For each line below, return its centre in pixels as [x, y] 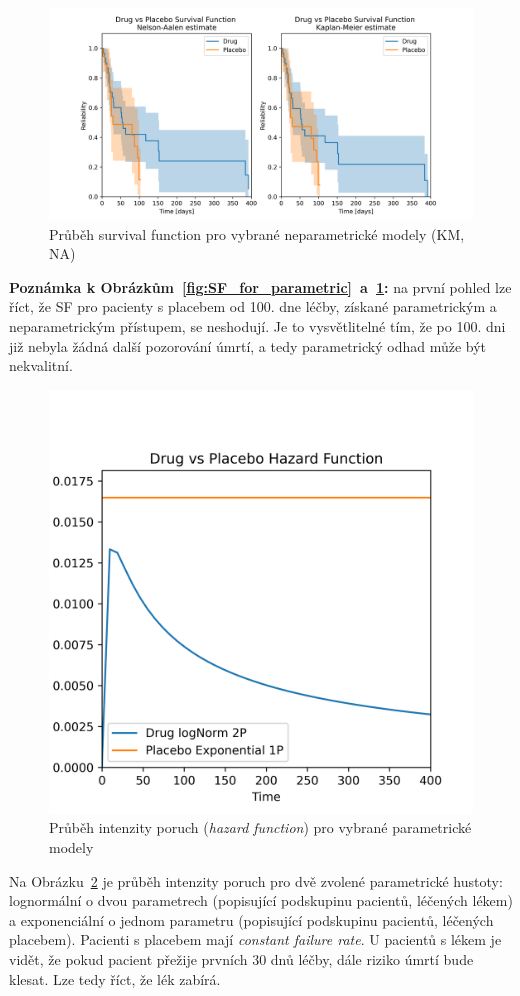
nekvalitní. [41, 365]
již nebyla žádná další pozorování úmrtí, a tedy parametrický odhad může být [248, 345]
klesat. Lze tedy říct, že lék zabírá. [115, 978]
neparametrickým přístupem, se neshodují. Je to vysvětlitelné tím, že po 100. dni [257, 325]
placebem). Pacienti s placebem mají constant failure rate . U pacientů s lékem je [255, 939]
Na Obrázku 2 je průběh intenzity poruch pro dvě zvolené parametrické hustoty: [256, 880]
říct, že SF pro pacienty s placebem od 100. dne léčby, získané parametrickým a [253, 306]
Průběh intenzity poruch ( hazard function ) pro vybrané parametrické [260, 827]
